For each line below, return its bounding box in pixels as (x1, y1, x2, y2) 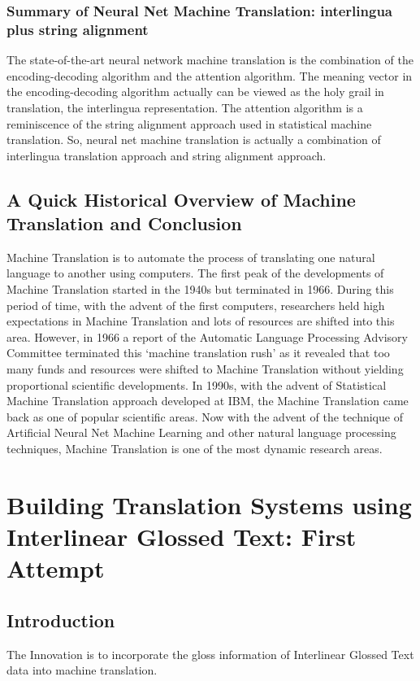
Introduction (6, 607, 115, 632)
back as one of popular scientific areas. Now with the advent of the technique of (6, 408, 403, 425)
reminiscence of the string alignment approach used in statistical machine (6, 115, 372, 132)
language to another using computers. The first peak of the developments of (6, 264, 384, 282)
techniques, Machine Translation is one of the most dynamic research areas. (6, 440, 383, 457)
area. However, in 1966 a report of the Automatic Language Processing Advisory (6, 328, 408, 345)
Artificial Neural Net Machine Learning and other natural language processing (6, 424, 396, 441)
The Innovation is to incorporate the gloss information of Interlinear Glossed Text (6, 645, 414, 662)
